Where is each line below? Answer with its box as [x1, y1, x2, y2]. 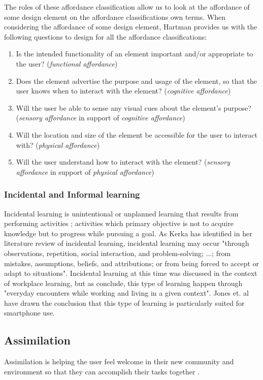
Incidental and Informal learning [4, 188, 140, 201]
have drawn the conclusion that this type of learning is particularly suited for [4, 297, 245, 308]
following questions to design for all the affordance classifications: [4, 31, 207, 42]
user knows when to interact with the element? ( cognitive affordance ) [16, 85, 231, 96]
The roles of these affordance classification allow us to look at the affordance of [4, 2, 250, 12]
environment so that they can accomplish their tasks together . [4, 366, 200, 376]
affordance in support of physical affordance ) [16, 166, 154, 177]
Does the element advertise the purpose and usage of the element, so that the [16, 75, 257, 86]
